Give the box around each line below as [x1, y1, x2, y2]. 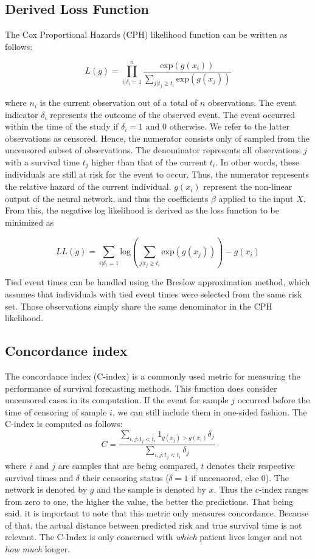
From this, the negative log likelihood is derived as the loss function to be [5, 204, 279, 217]
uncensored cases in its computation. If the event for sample [5, 394, 229, 406]
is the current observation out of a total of [40, 96, 198, 109]
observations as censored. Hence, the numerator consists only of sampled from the [5, 131, 310, 144]
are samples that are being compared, [58, 459, 198, 471]
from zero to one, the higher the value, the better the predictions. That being [5, 495, 293, 507]
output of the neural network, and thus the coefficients [5, 192, 209, 204]
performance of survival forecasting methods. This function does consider [5, 381, 277, 394]
